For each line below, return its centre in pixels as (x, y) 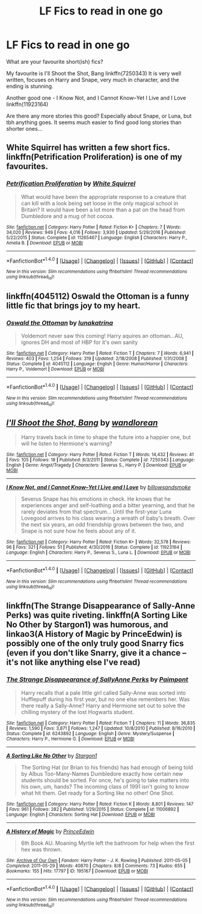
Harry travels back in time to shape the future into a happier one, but (106, 437)
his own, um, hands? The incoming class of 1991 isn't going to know (105, 786)
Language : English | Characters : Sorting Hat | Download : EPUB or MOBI (81, 815)
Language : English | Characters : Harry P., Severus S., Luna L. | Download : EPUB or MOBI (99, 552)
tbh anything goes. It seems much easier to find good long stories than (94, 122)
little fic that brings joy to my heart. (73, 306)
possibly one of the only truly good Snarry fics (95, 644)
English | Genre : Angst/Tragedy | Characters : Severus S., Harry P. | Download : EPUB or (96, 465)
